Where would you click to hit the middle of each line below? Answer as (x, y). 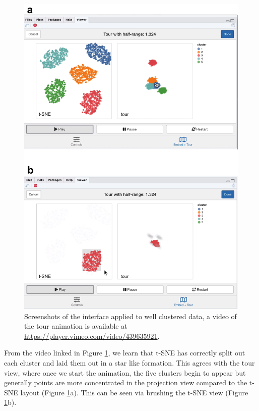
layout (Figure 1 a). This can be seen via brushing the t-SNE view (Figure (134, 392)
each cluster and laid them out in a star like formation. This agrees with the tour (129, 363)
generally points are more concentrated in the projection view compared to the (126, 382)
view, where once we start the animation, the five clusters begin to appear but (125, 372)
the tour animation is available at (76, 326)
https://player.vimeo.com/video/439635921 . (92, 336)
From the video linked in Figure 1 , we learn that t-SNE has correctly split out (125, 353)
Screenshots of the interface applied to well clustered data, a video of (131, 316)
